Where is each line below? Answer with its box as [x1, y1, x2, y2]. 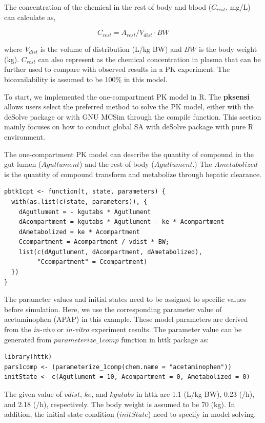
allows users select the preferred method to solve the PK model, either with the [4, 101, 254, 112]
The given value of [4, 389, 62, 399]
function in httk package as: [121, 334, 209, 344]
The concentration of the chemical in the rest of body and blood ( [4, 2, 212, 12]
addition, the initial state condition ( [4, 409, 119, 419]
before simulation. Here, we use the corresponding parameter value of [4, 303, 222, 314]
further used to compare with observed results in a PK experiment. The [4, 64, 230, 74]
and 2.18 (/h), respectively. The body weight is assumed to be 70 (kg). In [4, 398, 235, 409]
